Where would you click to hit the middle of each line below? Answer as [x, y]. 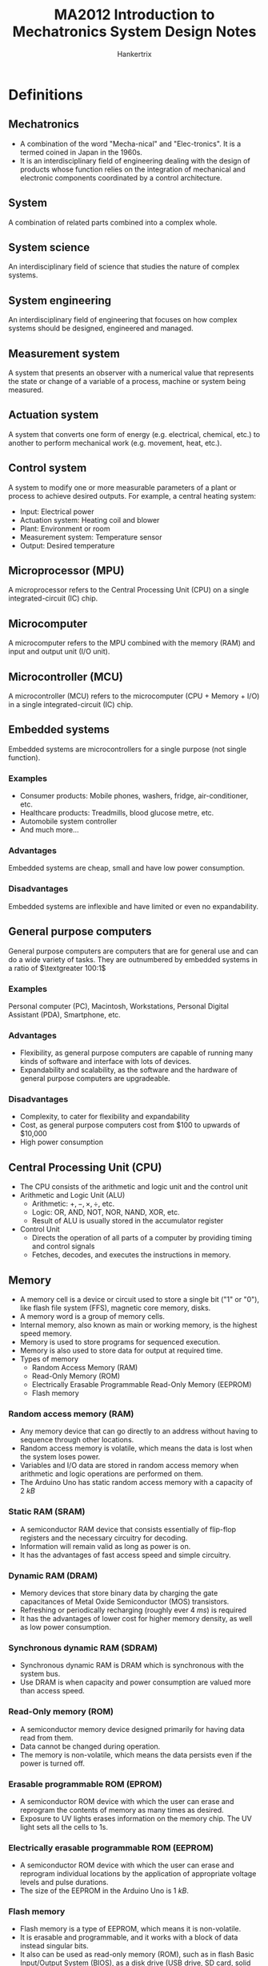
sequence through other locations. [77, 1440]
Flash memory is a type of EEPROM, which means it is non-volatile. [130, 1929]
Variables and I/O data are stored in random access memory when [129, 1466]
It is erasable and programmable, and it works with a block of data [129, 1937]
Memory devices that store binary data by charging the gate [119, 1592]
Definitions [46, 95]
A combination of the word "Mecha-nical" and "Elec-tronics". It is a [130, 144]
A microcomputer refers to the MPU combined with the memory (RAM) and [132, 643]
